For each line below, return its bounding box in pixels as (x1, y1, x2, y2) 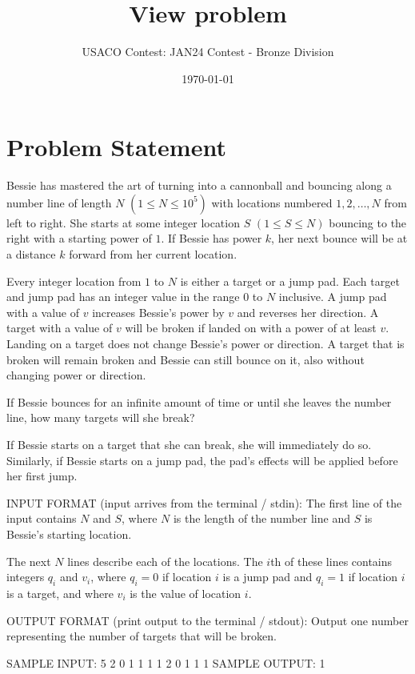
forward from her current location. (69, 246, 237, 263)
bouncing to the (329, 214, 407, 231)
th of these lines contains (270, 552, 393, 569)
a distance (6, 246, 56, 263)
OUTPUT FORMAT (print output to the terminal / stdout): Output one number (6, 612, 409, 628)
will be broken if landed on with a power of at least (125, 319, 377, 336)
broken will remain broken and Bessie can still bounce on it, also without (6, 351, 365, 367)
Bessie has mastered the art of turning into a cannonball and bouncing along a (6, 177, 392, 194)
